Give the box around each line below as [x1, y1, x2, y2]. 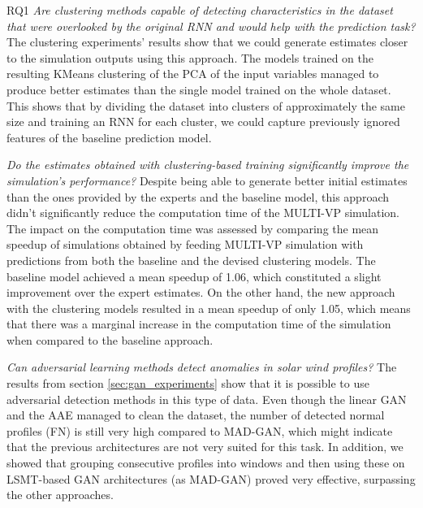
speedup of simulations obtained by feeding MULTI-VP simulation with [6, 236, 364, 253]
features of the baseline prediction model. [6, 128, 212, 145]
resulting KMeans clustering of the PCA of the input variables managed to [6, 65, 379, 82]
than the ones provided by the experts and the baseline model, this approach [6, 188, 390, 205]
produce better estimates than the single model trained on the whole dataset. [6, 80, 391, 98]
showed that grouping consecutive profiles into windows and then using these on [6, 454, 405, 471]
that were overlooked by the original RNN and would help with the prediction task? [6, 17, 416, 34]
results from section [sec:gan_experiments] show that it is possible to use [6, 375, 369, 392]
